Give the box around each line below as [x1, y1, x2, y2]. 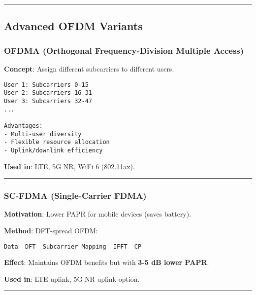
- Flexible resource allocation [4, 139, 110, 146]
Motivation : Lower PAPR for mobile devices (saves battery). [4, 209, 192, 219]
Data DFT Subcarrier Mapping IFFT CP [4, 243, 142, 250]
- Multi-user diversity [4, 130, 82, 138]
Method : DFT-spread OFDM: [4, 225, 98, 235]
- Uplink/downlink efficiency [4, 147, 103, 154]
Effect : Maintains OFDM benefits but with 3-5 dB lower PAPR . [4, 257, 209, 267]
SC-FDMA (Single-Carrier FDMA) [4, 189, 147, 202]
